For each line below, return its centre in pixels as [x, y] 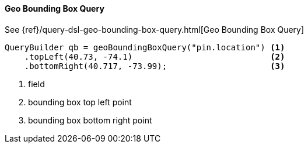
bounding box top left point [80, 102]
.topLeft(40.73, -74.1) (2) [155, 56]
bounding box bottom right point [90, 120]
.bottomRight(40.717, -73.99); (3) [155, 66]
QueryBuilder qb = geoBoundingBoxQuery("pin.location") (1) [145, 47]
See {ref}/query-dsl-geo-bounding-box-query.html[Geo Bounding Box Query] [155, 29]
